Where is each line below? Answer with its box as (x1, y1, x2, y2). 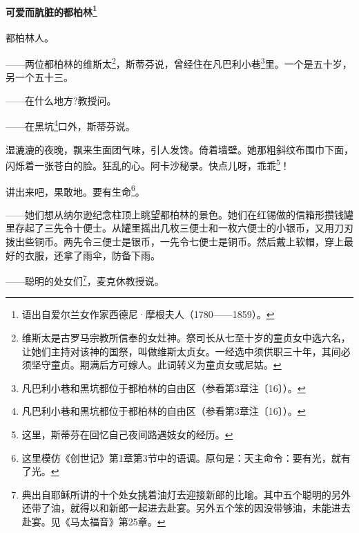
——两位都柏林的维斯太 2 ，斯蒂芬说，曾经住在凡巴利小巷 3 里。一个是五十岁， (6, 55, 352, 71)
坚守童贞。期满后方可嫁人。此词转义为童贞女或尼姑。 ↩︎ (31, 357, 282, 372)
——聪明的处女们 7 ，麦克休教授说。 (6, 272, 164, 288)
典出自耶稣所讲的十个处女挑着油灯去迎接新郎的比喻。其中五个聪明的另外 (21, 487, 351, 501)
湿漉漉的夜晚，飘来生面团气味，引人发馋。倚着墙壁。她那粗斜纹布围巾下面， (6, 142, 353, 156)
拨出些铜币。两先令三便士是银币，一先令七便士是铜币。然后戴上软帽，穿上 (6, 234, 344, 249)
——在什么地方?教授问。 (6, 93, 117, 107)
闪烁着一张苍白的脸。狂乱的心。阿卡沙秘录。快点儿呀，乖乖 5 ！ (6, 156, 290, 172)
